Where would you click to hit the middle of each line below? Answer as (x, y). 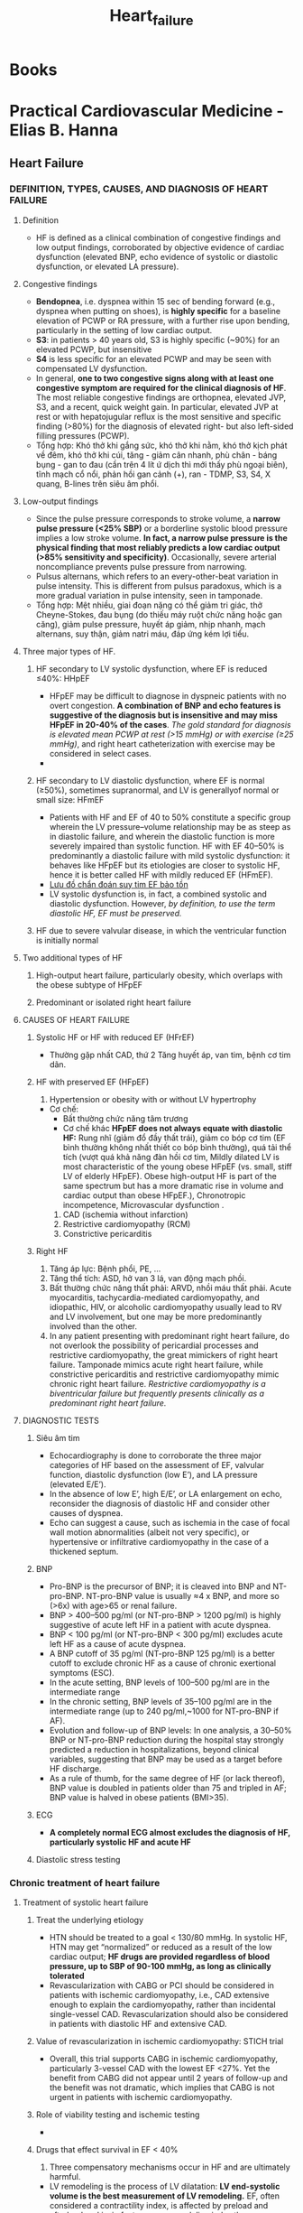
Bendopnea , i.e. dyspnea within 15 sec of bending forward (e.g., (156, 301)
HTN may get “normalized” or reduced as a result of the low (161, 1947)
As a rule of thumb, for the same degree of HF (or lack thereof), (167, 1778)
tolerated (67, 1976)
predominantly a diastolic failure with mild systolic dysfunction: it (170, 855)
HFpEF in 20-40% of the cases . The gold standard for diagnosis (170, 724)
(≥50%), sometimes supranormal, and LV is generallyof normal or (157, 790)
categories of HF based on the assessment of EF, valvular (156, 1464)
